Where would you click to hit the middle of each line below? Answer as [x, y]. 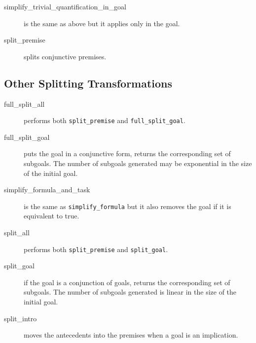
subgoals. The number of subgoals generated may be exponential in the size [138, 163]
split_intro [20, 318]
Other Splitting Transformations [88, 83]
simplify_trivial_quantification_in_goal [65, 6]
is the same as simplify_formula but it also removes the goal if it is [128, 206]
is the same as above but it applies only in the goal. [102, 23]
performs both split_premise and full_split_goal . [105, 120]
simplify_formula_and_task [47, 190]
